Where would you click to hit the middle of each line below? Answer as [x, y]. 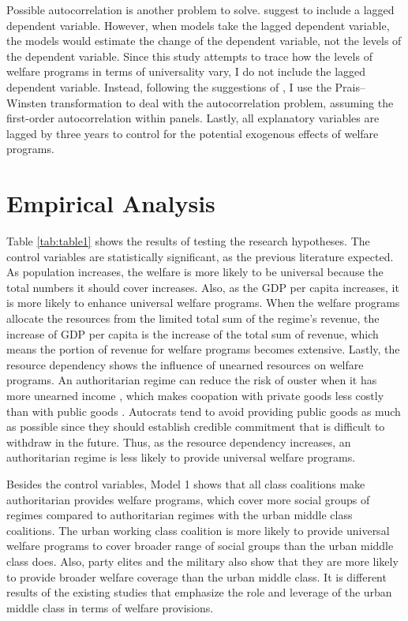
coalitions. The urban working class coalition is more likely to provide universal [198, 530]
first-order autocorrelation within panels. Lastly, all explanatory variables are [193, 118]
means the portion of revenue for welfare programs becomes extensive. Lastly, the [203, 349]
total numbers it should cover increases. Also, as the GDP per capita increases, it [203, 287]
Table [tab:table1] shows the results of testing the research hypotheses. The [188, 241]
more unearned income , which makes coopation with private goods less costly [195, 395]
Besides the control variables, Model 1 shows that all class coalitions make [186, 483]
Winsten [27, 102]
